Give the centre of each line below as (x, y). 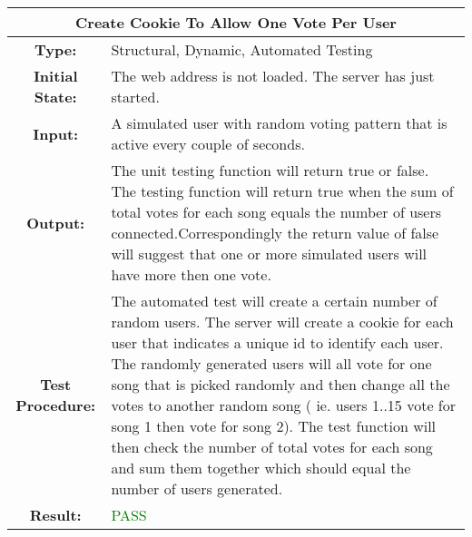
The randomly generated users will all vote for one (271, 363)
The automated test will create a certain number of (274, 301)
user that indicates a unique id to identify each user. (277, 342)
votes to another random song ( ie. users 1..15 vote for (284, 405)
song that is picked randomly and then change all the (280, 384)
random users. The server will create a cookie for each (282, 322)
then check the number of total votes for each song (272, 447)
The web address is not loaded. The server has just (273, 76)
